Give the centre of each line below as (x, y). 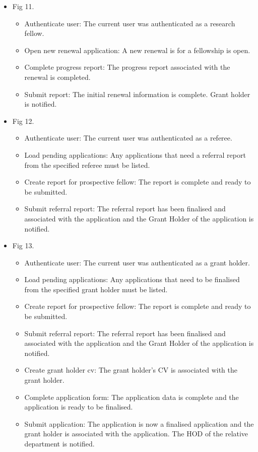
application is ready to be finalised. (79, 407)
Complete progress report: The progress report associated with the (127, 67)
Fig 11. (23, 6)
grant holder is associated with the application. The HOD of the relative (136, 434)
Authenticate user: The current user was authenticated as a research (130, 23)
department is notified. (59, 443)
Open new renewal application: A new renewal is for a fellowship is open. (137, 50)
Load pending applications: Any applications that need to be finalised (132, 279)
